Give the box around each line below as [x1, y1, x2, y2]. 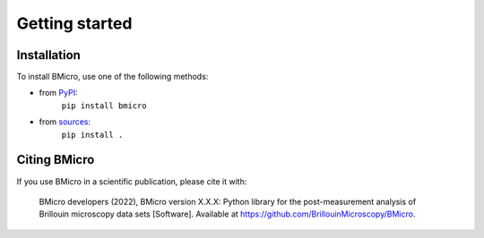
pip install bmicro [61, 100, 147, 111]
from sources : [39, 116, 91, 127]
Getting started [16, 13, 133, 33]
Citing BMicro [16, 152, 95, 167]
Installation [16, 47, 81, 63]
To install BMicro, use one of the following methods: [16, 72, 209, 82]
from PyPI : [39, 88, 78, 98]
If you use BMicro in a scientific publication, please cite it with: [16, 175, 247, 187]
